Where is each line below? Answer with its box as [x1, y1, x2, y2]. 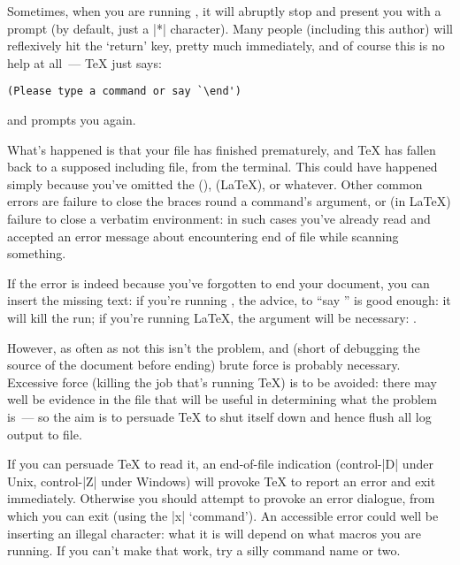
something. [7, 244, 66, 263]
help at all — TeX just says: [7, 53, 162, 72]
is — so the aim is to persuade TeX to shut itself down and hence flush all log [7, 407, 432, 425]
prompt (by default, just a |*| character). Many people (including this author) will [7, 19, 453, 37]
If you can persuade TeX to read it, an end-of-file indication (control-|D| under [7, 454, 433, 473]
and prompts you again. [7, 111, 136, 129]
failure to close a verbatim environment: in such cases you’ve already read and [7, 210, 431, 227]
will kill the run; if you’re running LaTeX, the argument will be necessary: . [7, 308, 417, 326]
